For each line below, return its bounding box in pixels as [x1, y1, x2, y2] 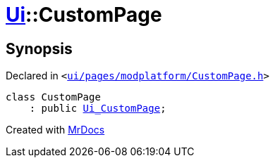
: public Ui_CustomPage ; [29, 103, 166, 115]
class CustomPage [6, 91, 101, 103]
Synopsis [6, 39, 73, 58]
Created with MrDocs [6, 124, 105, 136]
